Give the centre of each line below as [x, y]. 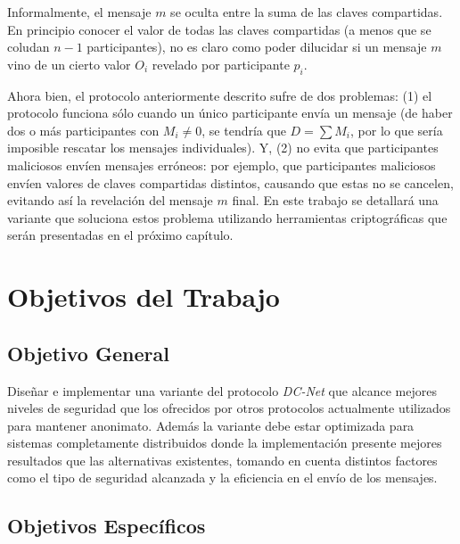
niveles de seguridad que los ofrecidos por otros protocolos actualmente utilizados [229, 408]
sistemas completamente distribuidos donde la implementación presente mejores [225, 443]
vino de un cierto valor [69, 64]
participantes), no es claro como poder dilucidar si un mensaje [257, 47]
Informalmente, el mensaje [79, 12]
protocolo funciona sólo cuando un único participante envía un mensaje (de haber [230, 113]
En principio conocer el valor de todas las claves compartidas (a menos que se [219, 29]
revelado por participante [221, 64]
